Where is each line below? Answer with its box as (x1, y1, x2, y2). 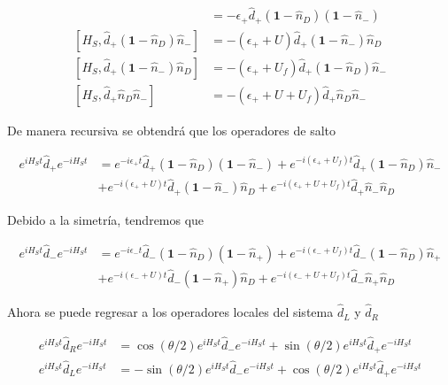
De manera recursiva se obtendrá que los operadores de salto (7, 120, 336, 139)
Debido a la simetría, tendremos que (7, 210, 205, 228)
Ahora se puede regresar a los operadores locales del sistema (7, 303, 334, 321)
